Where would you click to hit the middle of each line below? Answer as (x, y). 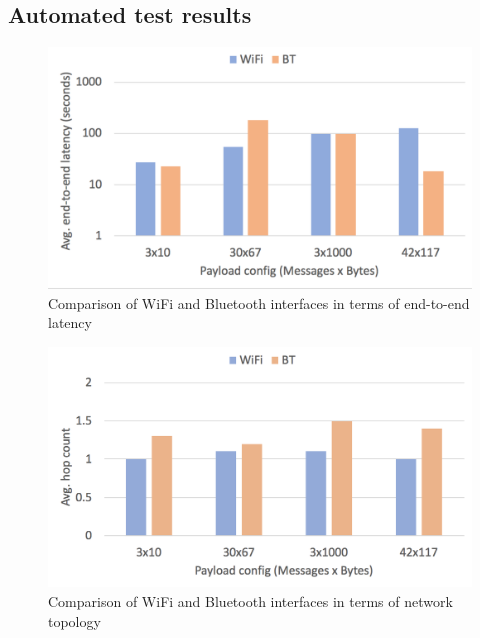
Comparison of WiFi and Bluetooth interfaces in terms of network (250, 600)
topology (74, 620)
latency (70, 322)
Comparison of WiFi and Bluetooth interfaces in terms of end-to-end (259, 302)
